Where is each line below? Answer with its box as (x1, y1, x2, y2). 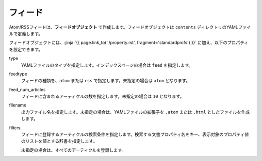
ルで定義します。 (9, 30, 43, 36)
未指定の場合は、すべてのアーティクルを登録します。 (21, 147, 126, 153)
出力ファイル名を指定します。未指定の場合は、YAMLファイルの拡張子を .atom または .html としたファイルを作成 (21, 109, 250, 115)
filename (9, 102, 27, 108)
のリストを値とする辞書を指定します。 (21, 138, 98, 144)
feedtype (9, 71, 28, 77)
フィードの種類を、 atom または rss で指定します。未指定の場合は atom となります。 (21, 78, 190, 84)
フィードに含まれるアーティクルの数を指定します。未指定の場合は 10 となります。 (21, 93, 184, 99)
